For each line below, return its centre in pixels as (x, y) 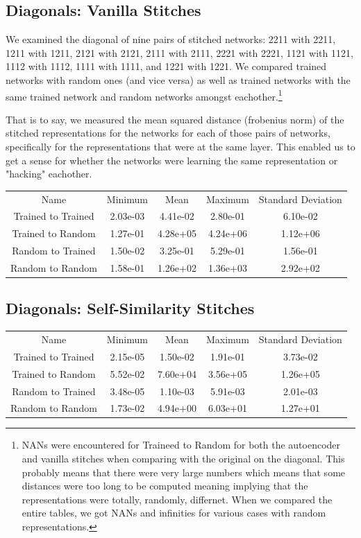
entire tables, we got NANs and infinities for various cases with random (174, 513)
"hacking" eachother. (49, 174)
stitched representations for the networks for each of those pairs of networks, (168, 133)
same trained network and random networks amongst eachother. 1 (144, 95)
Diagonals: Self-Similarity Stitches (130, 308)
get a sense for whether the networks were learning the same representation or (172, 160)
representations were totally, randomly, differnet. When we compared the (177, 499)
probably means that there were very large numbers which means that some (184, 472)
